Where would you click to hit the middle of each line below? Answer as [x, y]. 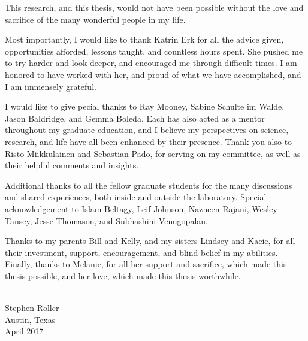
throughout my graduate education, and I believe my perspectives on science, [147, 130]
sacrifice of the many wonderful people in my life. [95, 19]
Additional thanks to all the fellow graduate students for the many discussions [149, 185]
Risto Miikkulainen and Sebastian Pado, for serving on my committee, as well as [153, 153]
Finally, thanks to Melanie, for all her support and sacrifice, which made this [146, 264]
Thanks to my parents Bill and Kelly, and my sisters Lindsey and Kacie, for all [150, 241]
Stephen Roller [32, 308]
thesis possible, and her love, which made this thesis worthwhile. [123, 275]
